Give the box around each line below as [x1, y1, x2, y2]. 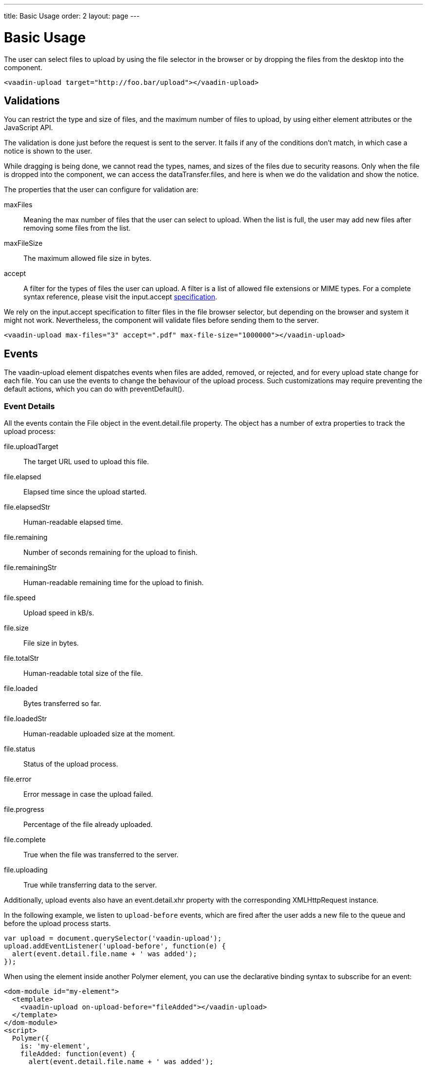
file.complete [4, 835, 46, 844]
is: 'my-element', [20, 1042, 91, 1050]
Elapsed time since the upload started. [23, 487, 147, 496]
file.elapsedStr [4, 502, 51, 511]
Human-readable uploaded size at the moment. [23, 729, 175, 738]
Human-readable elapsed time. [23, 517, 123, 526]
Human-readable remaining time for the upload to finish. [23, 578, 204, 587]
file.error [4, 774, 32, 783]
